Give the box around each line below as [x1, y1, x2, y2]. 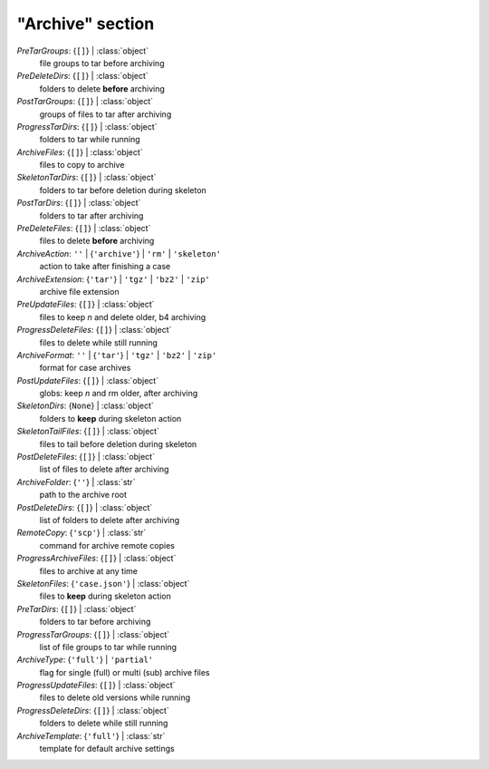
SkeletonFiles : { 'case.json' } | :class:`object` [16, 578, 190, 589]
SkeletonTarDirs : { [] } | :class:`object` [16, 172, 157, 183]
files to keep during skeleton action [39, 590, 171, 602]
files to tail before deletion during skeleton [39, 438, 197, 449]
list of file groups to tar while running [39, 641, 177, 652]
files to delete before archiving [39, 236, 155, 247]
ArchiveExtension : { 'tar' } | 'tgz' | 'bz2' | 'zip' [16, 273, 210, 285]
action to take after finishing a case [39, 261, 171, 272]
